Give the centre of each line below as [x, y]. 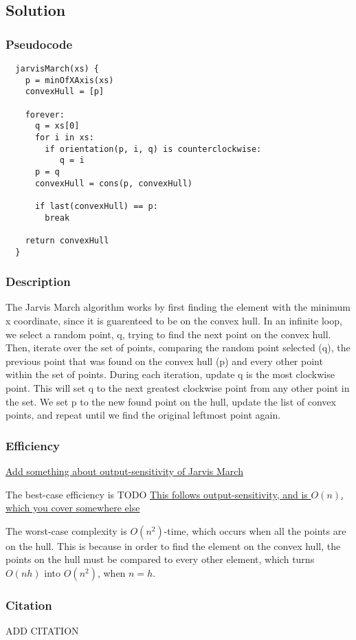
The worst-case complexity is [66, 530]
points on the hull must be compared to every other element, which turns [160, 559]
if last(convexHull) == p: [96, 206]
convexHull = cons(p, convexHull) [114, 183]
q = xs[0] [57, 126]
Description [38, 282]
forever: [45, 114]
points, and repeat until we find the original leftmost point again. [143, 415]
